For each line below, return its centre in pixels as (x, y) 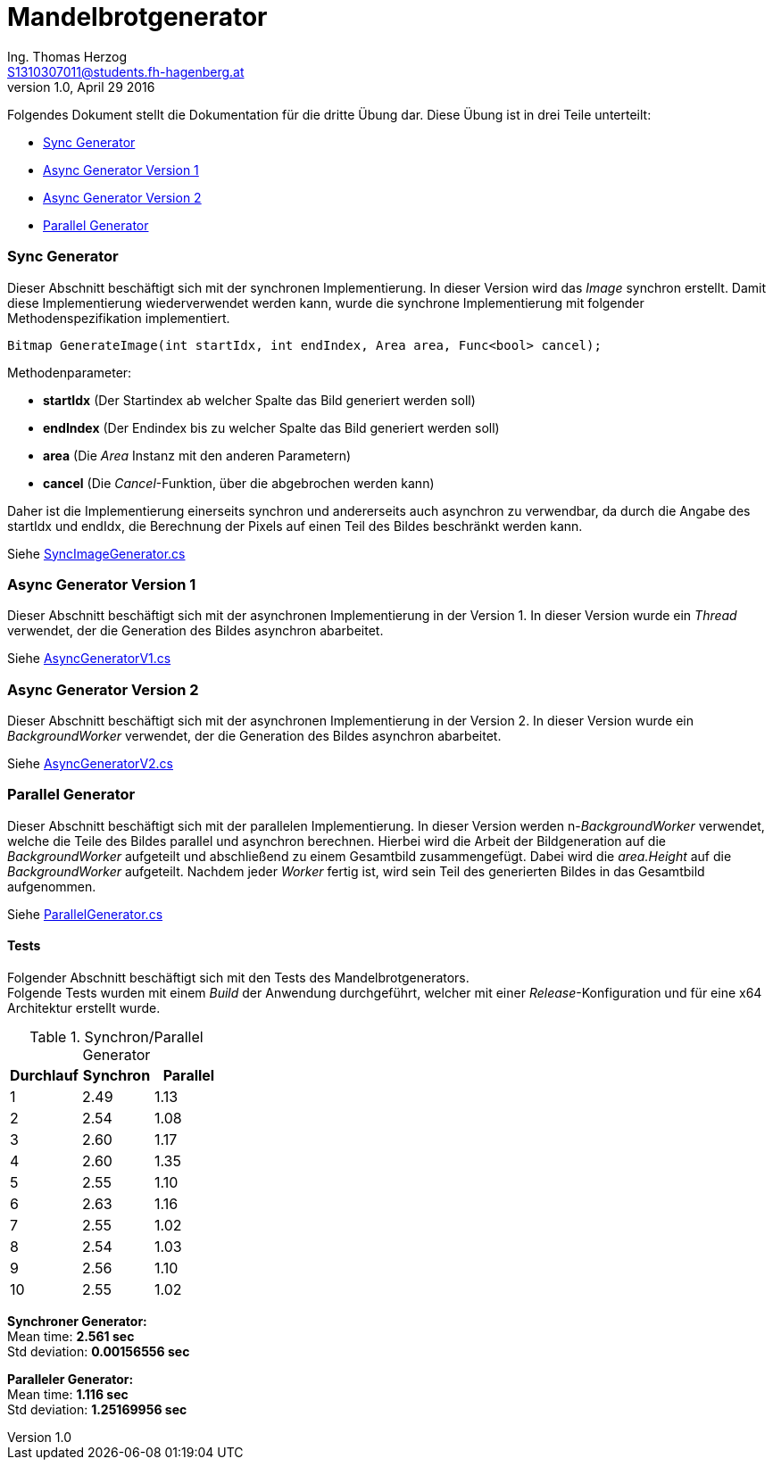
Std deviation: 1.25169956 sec (97, 1409)
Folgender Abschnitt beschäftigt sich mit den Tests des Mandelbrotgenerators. (238, 977)
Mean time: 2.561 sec (71, 1336)
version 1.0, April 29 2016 (81, 87)
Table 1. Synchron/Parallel (116, 1036)
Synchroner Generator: (77, 1321)
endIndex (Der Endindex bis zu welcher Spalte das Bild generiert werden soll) (271, 427)
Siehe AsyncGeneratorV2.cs (91, 763)
